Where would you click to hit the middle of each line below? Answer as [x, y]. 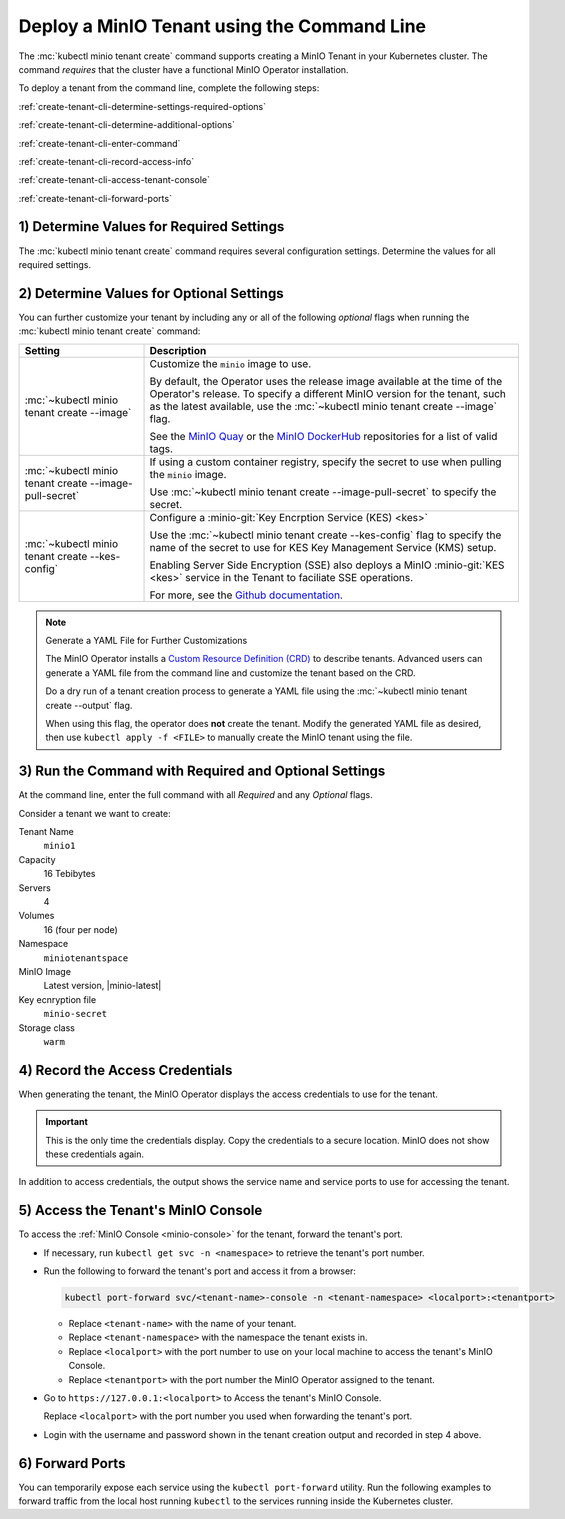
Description [178, 350]
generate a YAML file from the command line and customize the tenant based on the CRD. [230, 672]
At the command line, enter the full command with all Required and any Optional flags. [196, 795]
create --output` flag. [89, 705]
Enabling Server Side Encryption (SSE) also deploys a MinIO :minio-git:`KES [327, 565]
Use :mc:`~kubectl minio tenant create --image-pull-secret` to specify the [323, 492]
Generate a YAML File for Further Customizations [146, 641]
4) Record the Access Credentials [125, 1070]
